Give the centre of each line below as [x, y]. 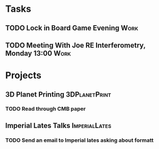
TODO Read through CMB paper [46, 109]
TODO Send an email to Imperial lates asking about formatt [79, 140]
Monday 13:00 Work [38, 53]
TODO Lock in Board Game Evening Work [72, 28]
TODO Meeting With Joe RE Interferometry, [75, 45]
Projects [24, 76]
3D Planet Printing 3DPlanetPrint [58, 94]
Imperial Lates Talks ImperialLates [58, 126]
